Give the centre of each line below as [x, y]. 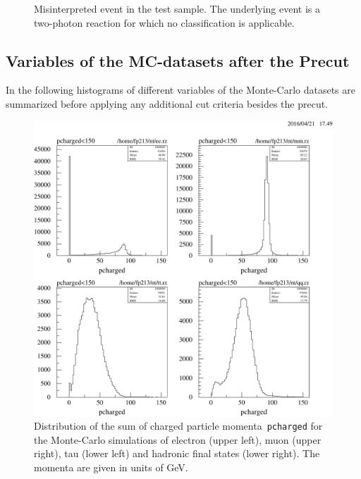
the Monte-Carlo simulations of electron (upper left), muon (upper [178, 439]
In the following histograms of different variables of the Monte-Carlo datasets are [181, 90]
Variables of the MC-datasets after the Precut [178, 60]
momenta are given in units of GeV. [111, 467]
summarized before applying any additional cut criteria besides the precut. [167, 103]
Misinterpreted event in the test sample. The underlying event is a [177, 8]
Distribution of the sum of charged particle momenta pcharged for [178, 426]
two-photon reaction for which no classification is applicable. [164, 22]
